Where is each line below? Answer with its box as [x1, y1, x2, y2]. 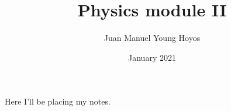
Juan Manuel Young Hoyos [104, 32, 201, 44]
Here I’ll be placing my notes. [5, 95, 111, 107]
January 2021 [128, 51, 176, 63]
